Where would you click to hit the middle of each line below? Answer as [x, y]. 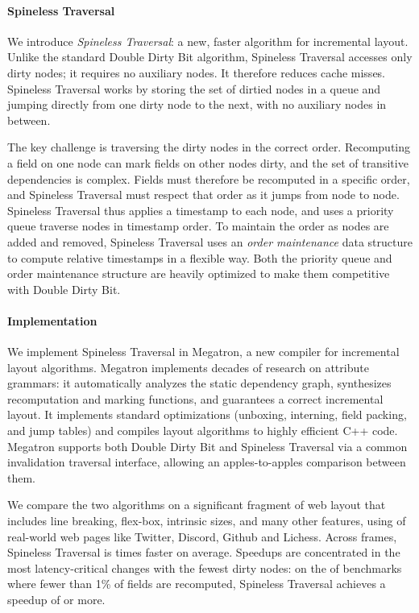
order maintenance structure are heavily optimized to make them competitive [199, 273]
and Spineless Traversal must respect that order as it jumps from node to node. [203, 195]
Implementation [52, 320]
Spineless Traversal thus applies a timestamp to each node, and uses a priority [201, 210]
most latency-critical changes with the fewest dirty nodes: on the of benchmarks [205, 567]
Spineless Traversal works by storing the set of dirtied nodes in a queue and [194, 88]
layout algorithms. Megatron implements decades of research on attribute [188, 367]
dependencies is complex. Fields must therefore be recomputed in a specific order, [209, 178]
